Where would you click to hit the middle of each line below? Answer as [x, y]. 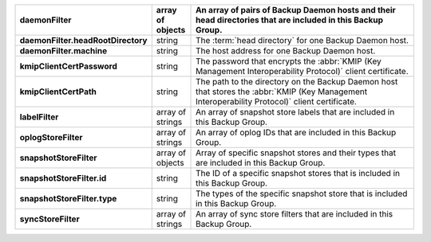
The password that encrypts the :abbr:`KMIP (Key [289, 61]
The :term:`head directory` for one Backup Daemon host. [302, 40]
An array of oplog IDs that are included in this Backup [296, 133]
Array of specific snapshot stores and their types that [296, 153]
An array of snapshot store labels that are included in [295, 112]
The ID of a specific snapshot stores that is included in [298, 173]
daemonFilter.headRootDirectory [83, 40]
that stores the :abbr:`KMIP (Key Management [281, 92]
